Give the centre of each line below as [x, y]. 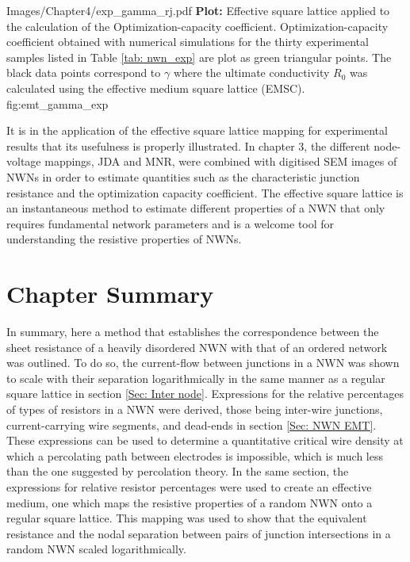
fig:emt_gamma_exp [57, 103]
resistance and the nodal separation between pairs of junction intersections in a [199, 533]
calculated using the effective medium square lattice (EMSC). [156, 88]
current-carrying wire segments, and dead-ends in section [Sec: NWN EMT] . [192, 424]
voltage [24, 161]
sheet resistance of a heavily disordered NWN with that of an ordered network [197, 347]
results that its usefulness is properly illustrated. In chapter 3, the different [188, 145]
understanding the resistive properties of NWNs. [124, 239]
